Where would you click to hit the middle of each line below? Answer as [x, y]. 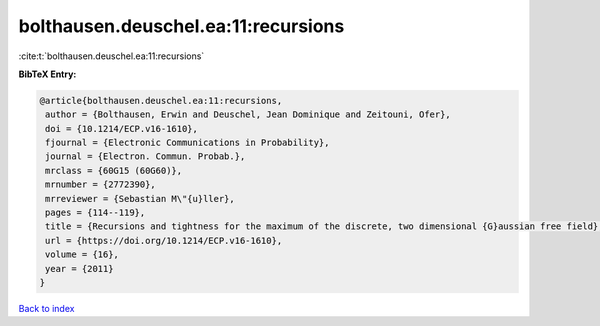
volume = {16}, [82, 254]
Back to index [46, 308]
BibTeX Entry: [47, 74]
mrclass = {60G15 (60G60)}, [114, 170]
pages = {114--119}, [95, 213]
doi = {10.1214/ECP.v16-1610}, [122, 128]
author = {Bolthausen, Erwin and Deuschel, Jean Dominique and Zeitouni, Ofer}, [248, 114]
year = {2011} [79, 268]
